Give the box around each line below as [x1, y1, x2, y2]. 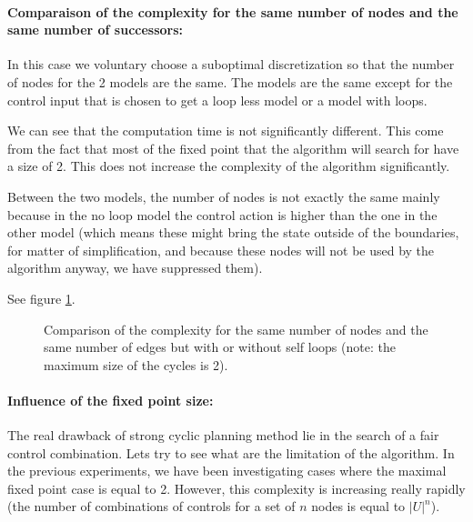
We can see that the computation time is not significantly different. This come [7, 121, 444, 140]
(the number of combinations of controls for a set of [7, 497, 296, 516]
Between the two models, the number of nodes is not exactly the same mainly [7, 186, 440, 206]
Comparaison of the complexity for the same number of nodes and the [7, 2, 458, 21]
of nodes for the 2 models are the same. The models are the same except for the [7, 72, 453, 91]
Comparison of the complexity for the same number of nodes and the [44, 319, 428, 338]
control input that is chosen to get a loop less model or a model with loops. [7, 90, 428, 109]
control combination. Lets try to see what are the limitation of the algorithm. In [7, 443, 455, 462]
